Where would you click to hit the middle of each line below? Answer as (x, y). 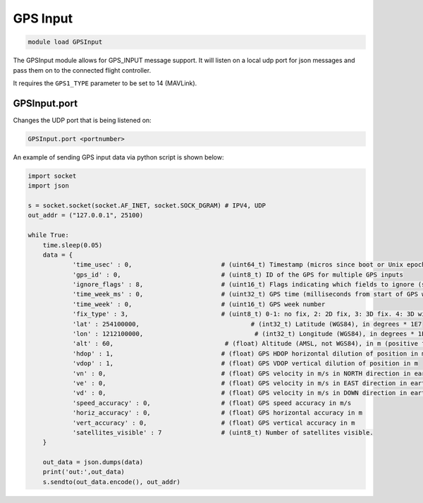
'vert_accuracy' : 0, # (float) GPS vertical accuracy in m (214, 423)
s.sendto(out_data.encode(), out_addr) (112, 482)
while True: (49, 235)
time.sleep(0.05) (73, 245)
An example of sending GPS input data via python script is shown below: (118, 157)
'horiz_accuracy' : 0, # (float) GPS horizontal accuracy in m (217, 413)
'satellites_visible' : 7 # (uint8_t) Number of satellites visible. (223, 432)
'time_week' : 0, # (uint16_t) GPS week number (199, 304)
